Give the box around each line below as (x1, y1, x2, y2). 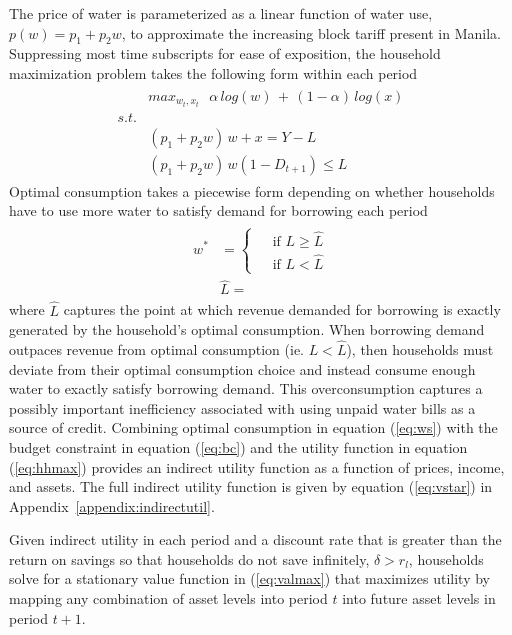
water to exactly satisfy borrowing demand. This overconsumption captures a (9, 378, 483, 399)
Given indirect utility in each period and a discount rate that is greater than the (9, 529, 502, 550)
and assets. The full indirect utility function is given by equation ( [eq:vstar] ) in (9, 476, 493, 497)
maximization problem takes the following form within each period (9, 62, 418, 83)
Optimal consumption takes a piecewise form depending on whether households (9, 180, 495, 201)
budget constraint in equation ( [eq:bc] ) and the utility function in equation (9, 436, 468, 457)
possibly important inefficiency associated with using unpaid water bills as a (9, 397, 476, 418)
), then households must (346, 338, 494, 359)
